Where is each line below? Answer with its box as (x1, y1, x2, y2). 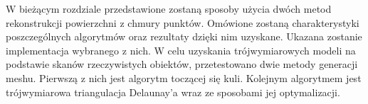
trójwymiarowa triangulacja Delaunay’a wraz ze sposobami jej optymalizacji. (6, 84, 340, 99)
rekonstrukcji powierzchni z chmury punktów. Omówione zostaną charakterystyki (6, 15, 359, 30)
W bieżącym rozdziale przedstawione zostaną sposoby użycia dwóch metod (6, 1, 332, 16)
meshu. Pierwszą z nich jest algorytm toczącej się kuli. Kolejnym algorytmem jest (6, 70, 362, 85)
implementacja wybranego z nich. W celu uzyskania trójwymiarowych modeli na (6, 42, 356, 57)
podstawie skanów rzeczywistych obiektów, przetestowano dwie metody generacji (6, 57, 358, 71)
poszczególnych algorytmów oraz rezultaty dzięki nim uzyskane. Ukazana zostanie (6, 29, 362, 44)
